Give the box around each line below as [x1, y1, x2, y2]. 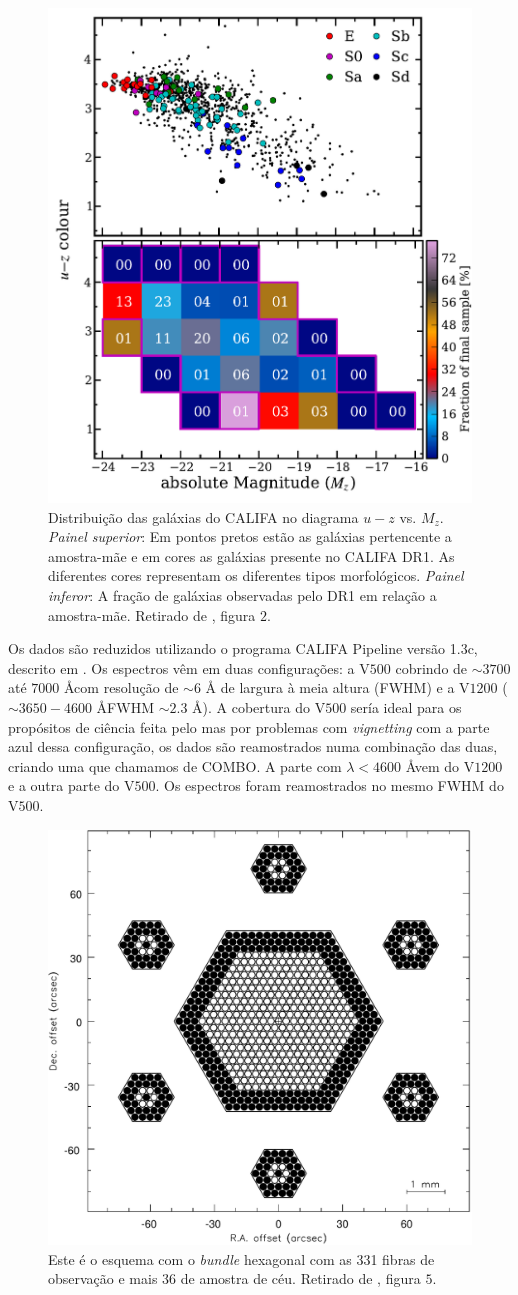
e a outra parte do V [8, 775, 135, 796]
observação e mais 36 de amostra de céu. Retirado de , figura [48, 1268, 421, 1289]
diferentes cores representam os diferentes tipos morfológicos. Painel [48, 565, 464, 586]
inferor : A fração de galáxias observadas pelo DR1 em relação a [48, 585, 437, 606]
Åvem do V [405, 755, 475, 776]
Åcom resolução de [63, 677, 179, 698]
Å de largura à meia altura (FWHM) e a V [205, 677, 470, 698]
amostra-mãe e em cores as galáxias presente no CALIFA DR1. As [48, 545, 455, 566]
